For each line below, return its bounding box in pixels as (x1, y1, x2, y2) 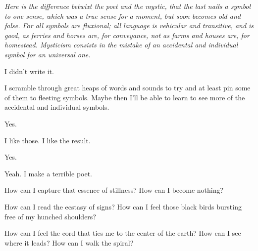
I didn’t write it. (4, 66, 54, 76)
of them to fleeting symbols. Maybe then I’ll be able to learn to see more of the (4, 92, 245, 102)
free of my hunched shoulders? (4, 211, 96, 221)
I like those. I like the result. (4, 135, 91, 145)
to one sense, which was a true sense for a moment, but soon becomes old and (4, 10, 241, 21)
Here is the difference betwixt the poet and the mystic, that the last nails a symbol (4, 1, 251, 11)
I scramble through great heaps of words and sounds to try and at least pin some (4, 83, 251, 93)
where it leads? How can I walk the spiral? (4, 237, 134, 248)
